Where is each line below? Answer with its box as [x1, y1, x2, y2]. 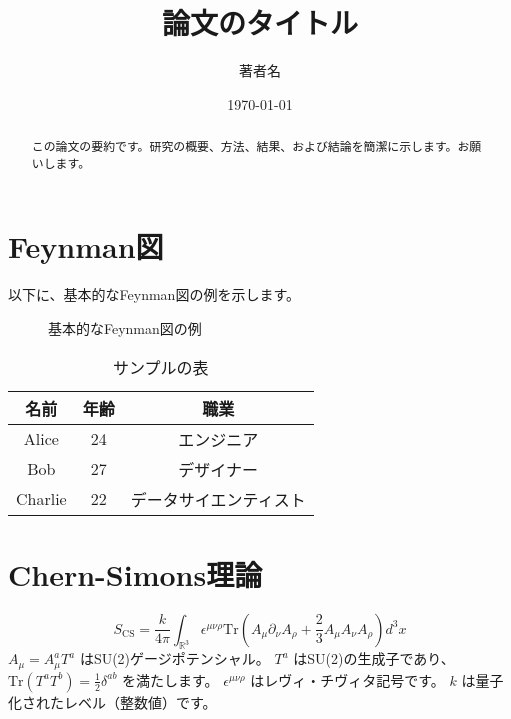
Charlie [16, 487, 67, 511]
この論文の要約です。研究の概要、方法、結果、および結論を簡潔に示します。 [31, 138, 458, 155]
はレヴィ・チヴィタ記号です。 [250, 669, 445, 690]
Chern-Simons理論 [8, 553, 263, 594]
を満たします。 [122, 669, 219, 690]
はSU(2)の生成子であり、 [293, 648, 455, 669]
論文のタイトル [161, 2, 358, 43]
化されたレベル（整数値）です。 [8, 691, 217, 712]
